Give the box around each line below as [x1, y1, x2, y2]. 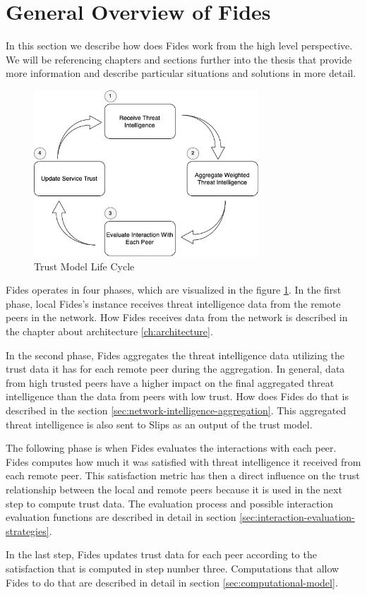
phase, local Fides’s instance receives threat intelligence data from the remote [6, 296, 341, 311]
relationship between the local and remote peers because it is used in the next [6, 481, 342, 496]
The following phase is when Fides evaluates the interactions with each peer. [6, 440, 337, 455]
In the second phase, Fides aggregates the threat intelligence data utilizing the [6, 347, 345, 362]
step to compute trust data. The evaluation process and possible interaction [6, 495, 334, 510]
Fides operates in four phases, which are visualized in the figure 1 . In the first [6, 282, 342, 297]
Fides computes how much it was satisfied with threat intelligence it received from [6, 454, 361, 469]
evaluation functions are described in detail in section [6, 510, 236, 524]
